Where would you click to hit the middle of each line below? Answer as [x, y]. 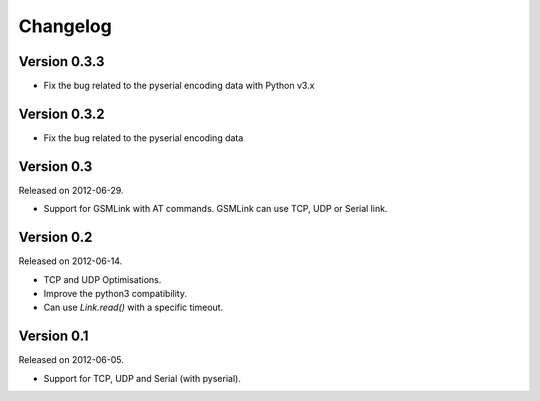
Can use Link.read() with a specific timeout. [133, 307]
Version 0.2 [55, 237]
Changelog [65, 26]
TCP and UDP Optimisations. [102, 279]
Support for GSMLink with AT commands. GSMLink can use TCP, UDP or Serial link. [215, 209]
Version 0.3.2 [61, 113]
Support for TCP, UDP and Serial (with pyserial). [142, 378]
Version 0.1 [53, 336]
